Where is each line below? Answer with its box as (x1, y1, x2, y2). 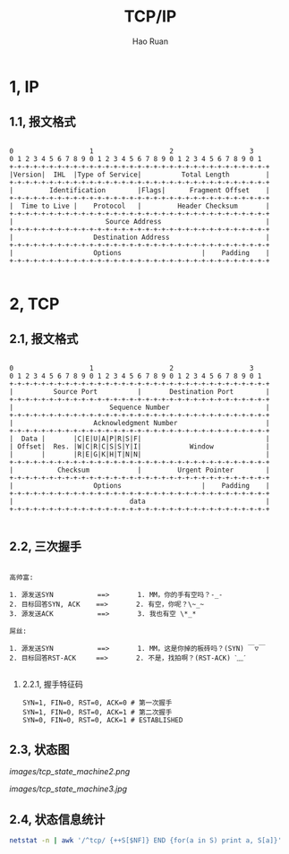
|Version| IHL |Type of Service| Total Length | (9, 170, 270, 179)
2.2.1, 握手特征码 (21, 679, 83, 689)
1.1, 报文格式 (9, 115, 76, 130)
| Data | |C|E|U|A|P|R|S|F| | (9, 434, 270, 443)
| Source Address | (9, 217, 270, 226)
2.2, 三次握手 (9, 539, 82, 554)
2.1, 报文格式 (9, 331, 79, 346)
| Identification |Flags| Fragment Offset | (9, 185, 270, 194)
